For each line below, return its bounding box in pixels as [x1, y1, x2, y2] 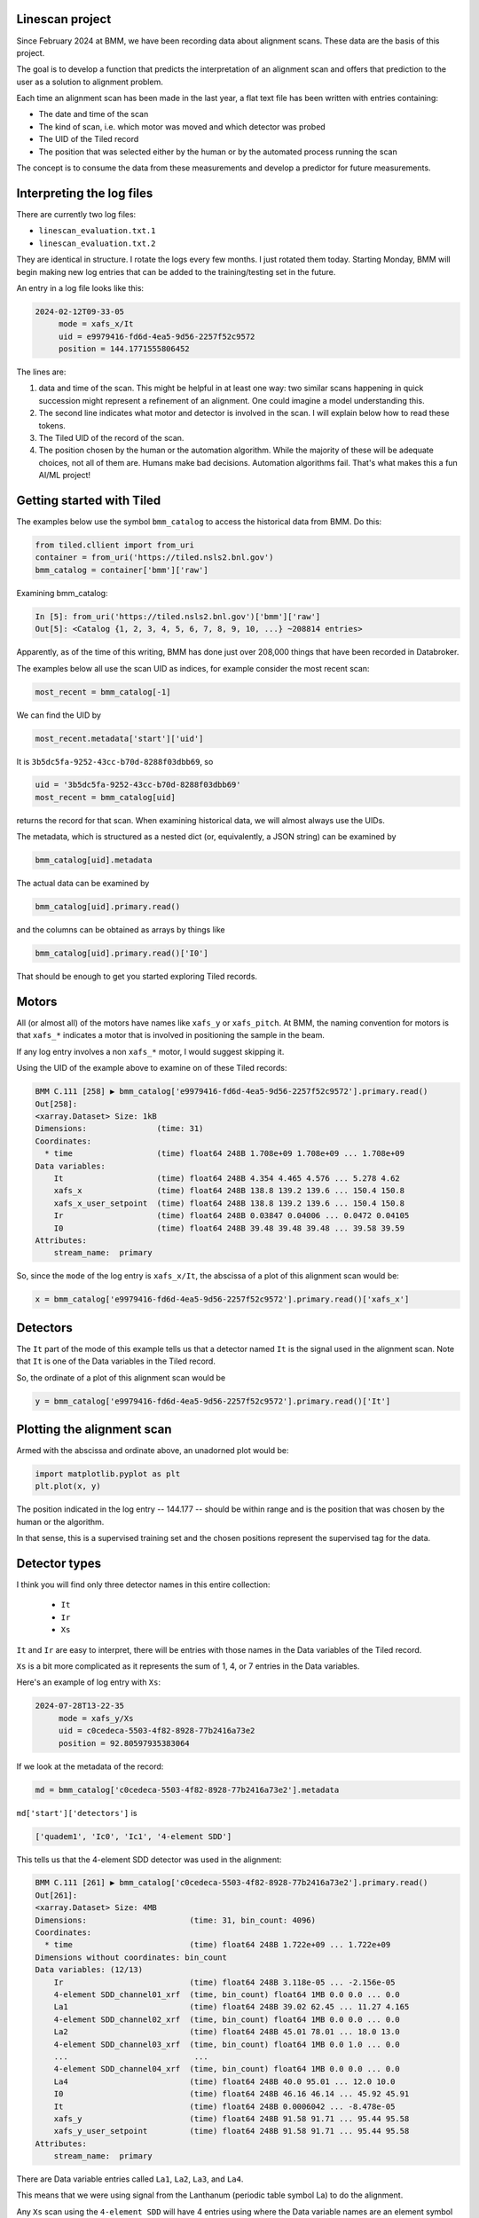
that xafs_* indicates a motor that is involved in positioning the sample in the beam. [16, 1030, 326, 1041]
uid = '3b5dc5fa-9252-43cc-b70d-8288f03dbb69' [35, 780, 241, 790]
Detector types [16, 1555, 102, 1570]
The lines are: [16, 366, 67, 377]
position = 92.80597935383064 [58, 1738, 190, 1748]
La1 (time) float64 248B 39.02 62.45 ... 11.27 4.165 [53, 2002, 410, 2012]
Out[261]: [35, 1890, 78, 1900]
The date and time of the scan [38, 109, 149, 120]
